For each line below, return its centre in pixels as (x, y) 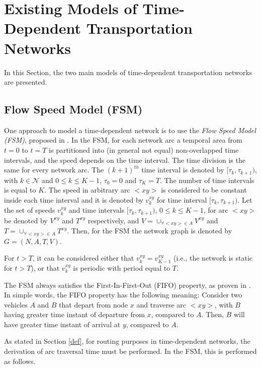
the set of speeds (30, 210)
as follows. (20, 361)
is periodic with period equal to (122, 267)
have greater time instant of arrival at (62, 324)
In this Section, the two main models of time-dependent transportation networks (128, 72)
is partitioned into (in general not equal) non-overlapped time (144, 150)
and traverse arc (161, 304)
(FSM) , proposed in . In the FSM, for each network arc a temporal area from (123, 140)
